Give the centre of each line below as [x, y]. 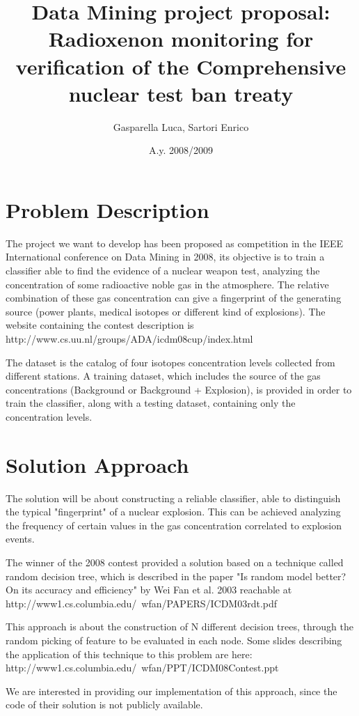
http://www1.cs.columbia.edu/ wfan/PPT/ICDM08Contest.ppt [142, 668]
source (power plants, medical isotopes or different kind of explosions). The [166, 311]
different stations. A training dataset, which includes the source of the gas [163, 376]
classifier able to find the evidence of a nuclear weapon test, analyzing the [163, 270]
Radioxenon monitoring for [181, 39]
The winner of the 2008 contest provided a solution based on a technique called [175, 562]
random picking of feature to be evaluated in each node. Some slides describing [174, 640]
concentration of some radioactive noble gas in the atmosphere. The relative [167, 284]
